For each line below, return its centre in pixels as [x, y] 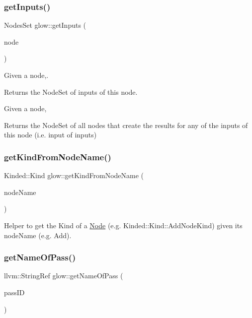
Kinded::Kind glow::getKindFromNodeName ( [74, 175]
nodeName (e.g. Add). [38, 235]
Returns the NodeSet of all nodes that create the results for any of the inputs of [126, 125]
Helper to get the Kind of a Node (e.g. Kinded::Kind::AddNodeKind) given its [123, 225]
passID [14, 292]
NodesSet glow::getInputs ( [45, 25]
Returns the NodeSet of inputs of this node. [71, 92]
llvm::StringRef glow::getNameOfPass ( [64, 276]
